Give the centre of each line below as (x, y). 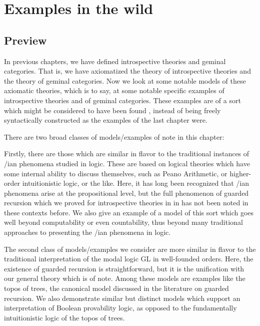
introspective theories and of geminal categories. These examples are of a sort (122, 100)
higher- (240, 173)
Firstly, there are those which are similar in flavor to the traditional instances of (127, 153)
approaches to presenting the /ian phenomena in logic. (87, 232)
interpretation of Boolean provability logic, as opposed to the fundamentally (120, 308)
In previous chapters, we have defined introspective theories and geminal (115, 61)
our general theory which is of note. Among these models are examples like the (125, 278)
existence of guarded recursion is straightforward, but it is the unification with (124, 268)
